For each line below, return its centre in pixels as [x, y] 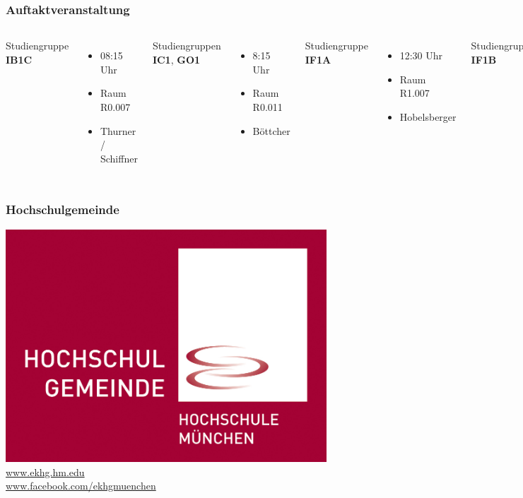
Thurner [118, 130]
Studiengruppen [187, 46]
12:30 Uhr [421, 55]
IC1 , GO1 [176, 59]
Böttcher [271, 130]
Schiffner [119, 158]
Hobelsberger [428, 117]
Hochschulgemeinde [63, 209]
